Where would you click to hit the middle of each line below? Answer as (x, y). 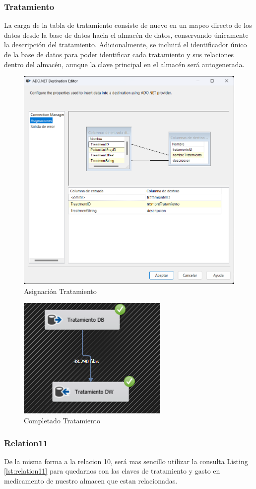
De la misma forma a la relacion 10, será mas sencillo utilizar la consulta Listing (126, 461)
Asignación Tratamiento (60, 291)
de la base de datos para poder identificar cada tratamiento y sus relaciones (119, 54)
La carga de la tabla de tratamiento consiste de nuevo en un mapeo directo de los (128, 25)
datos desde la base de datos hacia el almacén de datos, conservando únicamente (126, 35)
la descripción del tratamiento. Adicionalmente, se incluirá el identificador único (126, 45)
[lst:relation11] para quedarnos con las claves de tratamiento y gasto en (112, 471)
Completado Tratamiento (62, 421)
